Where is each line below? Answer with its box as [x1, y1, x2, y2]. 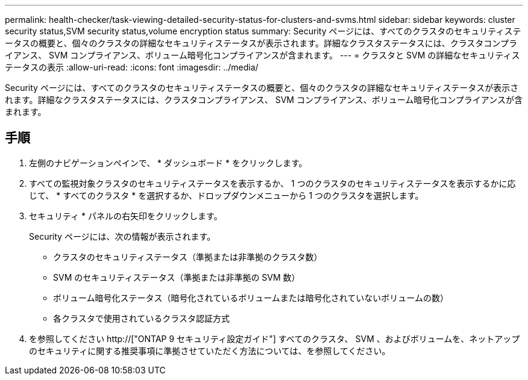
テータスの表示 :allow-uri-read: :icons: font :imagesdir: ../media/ [5, 62, 259, 72]
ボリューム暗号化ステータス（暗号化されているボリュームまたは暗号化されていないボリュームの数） [53, 292, 448, 303]
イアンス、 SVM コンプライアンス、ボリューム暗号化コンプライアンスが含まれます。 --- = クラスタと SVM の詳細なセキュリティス [5, 50, 520, 60]
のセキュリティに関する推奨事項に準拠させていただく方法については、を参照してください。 [29, 345, 391, 356]
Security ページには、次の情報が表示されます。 [29, 231, 216, 241]
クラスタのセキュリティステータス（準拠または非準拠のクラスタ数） [53, 251, 322, 262]
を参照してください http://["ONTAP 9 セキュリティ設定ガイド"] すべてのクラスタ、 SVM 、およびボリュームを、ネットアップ [29, 333, 520, 344]
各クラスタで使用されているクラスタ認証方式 [53, 313, 230, 323]
